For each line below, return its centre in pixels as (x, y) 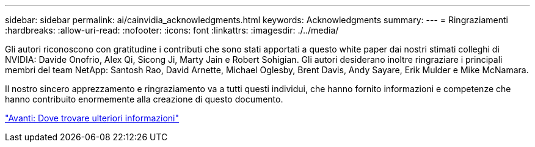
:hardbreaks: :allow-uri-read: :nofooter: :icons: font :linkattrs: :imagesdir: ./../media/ (172, 30)
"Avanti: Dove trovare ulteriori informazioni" (92, 118)
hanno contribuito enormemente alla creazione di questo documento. (144, 99)
